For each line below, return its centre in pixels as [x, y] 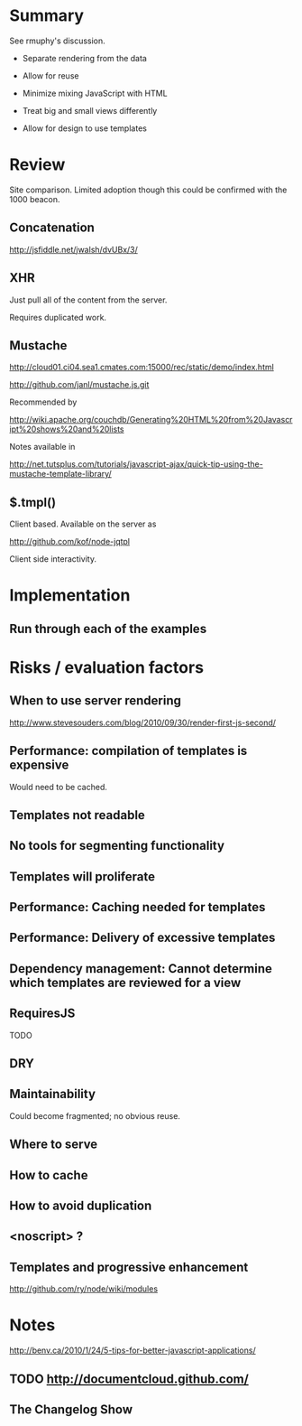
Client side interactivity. [53, 559]
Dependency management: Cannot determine [141, 969]
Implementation [70, 596]
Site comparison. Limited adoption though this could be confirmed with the [148, 190]
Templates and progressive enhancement [129, 1267]
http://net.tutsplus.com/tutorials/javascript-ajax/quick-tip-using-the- [136, 464]
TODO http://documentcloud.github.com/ [129, 1379]
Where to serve [54, 1145]
